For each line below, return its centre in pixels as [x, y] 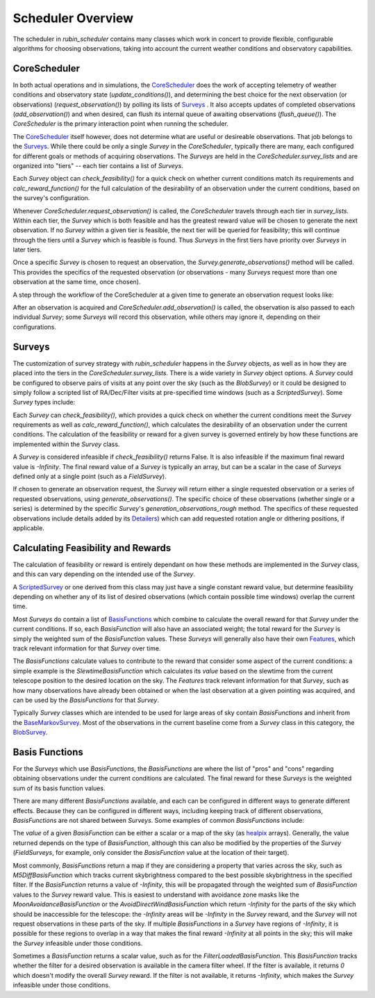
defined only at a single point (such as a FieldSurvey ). [90, 477]
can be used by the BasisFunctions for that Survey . [86, 700]
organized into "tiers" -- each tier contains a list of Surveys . [98, 165]
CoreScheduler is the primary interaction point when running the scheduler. [121, 124]
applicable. [28, 527]
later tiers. [27, 250]
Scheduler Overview [73, 18]
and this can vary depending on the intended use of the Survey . [104, 574]
